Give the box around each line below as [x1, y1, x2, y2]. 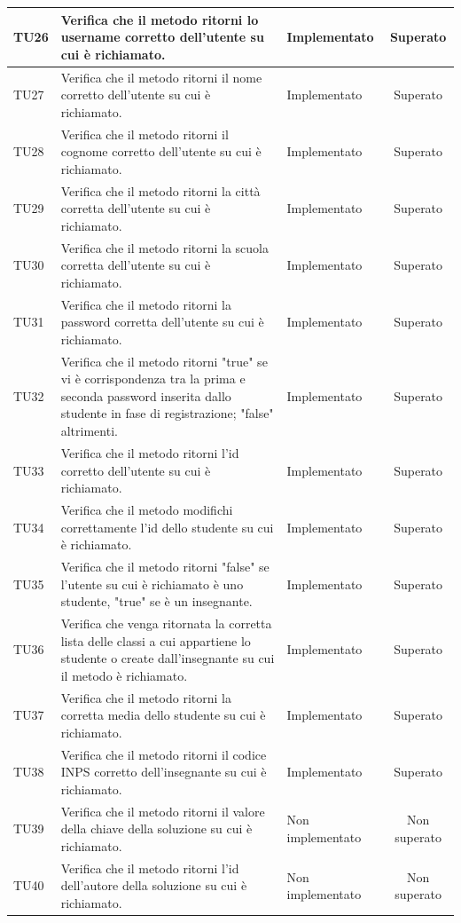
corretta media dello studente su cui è [60, 706, 266, 724]
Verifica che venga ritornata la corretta [60, 614, 272, 632]
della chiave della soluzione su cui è [60, 819, 253, 838]
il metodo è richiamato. [60, 666, 188, 684]
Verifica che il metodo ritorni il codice [60, 745, 267, 763]
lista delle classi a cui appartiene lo [60, 631, 251, 650]
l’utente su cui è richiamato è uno [60, 574, 244, 593]
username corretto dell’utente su [60, 28, 264, 46]
